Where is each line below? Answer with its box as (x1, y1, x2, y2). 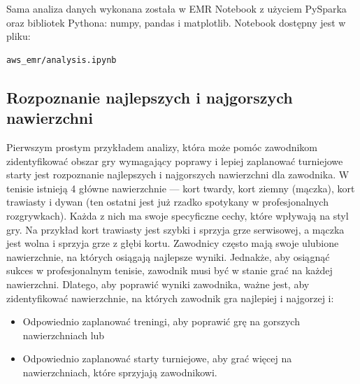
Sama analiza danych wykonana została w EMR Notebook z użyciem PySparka (6, 1, 347, 15)
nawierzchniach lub (22, 327, 105, 342)
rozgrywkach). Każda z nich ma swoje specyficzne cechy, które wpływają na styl (6, 208, 349, 222)
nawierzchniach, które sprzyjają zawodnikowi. (22, 364, 217, 379)
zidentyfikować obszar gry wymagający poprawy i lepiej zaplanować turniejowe (6, 153, 343, 168)
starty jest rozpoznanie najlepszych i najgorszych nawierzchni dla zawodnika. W (6, 167, 350, 182)
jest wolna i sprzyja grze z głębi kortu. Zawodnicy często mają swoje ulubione (6, 236, 339, 250)
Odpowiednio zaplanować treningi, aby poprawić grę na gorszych (22, 314, 300, 329)
